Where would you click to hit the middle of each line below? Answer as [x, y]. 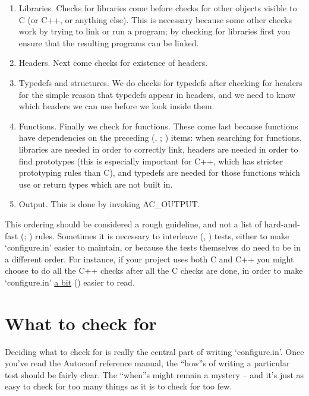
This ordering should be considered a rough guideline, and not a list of [133, 224]
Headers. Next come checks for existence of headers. [113, 63]
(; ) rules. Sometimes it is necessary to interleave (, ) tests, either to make [155, 235]
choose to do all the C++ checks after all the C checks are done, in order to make [154, 270]
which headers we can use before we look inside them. [116, 106]
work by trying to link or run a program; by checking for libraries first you [154, 31]
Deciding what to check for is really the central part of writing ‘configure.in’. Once [154, 351]
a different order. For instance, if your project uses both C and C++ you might [149, 259]
